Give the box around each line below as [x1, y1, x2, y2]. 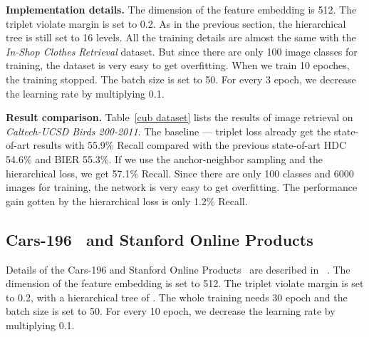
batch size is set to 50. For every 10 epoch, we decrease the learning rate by [6, 304, 336, 318]
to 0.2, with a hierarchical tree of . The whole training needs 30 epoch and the [6, 289, 348, 304]
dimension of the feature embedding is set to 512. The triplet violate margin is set [6, 276, 364, 291]
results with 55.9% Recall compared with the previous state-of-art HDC [33, 138, 347, 152]
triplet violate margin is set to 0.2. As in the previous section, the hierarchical [6, 16, 346, 31]
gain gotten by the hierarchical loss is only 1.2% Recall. [6, 193, 248, 208]
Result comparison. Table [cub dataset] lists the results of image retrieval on [6, 110, 353, 125]
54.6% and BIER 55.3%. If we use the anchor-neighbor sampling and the [6, 151, 323, 166]
